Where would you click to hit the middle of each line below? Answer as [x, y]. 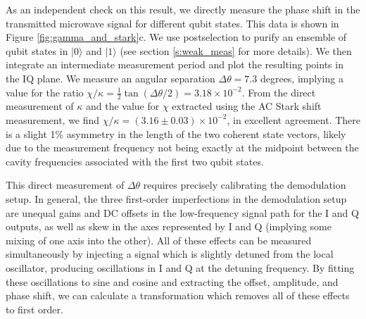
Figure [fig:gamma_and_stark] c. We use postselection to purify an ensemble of [176, 37]
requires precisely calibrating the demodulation [245, 185]
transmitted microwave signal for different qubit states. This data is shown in [172, 23]
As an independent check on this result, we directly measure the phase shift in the [183, 9]
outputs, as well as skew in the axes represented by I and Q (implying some [169, 226]
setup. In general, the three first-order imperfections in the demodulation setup [176, 198]
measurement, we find [53, 119]
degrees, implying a [302, 78]
